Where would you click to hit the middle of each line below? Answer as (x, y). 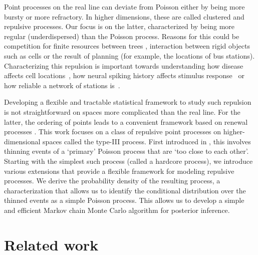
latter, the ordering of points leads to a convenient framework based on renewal (126, 121)
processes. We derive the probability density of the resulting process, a (112, 181)
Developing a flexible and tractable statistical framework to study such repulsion (128, 102)
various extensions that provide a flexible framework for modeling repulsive (119, 171)
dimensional (22, 141)
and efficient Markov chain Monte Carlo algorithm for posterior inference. (117, 210)
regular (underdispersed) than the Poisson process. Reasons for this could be (122, 36)
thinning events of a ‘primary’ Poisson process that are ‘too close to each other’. (126, 151)
